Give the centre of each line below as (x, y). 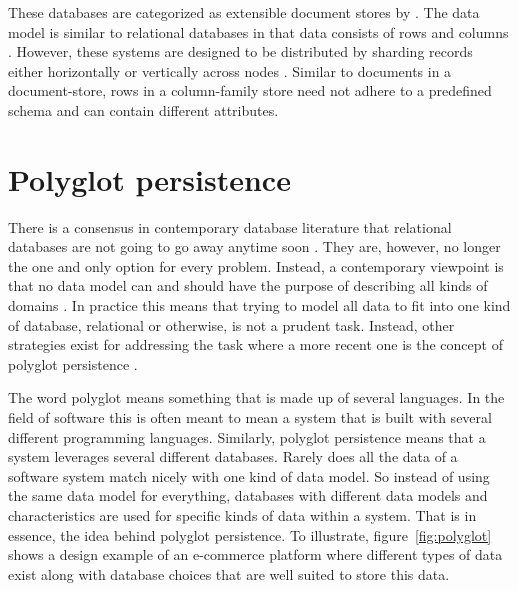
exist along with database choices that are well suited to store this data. (229, 573)
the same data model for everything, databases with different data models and (248, 495)
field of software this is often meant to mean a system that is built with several (250, 417)
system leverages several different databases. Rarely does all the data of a (233, 456)
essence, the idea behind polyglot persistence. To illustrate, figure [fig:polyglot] (250, 534)
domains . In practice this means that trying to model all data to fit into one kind (259, 305)
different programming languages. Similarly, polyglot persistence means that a (247, 436)
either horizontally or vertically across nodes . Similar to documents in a (230, 70)
